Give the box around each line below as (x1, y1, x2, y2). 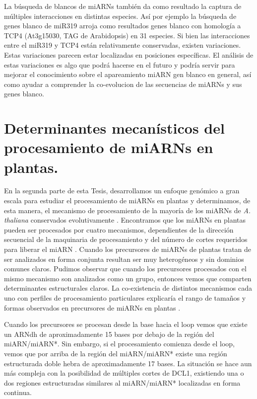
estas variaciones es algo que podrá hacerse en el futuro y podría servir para (4, 59, 235, 70)
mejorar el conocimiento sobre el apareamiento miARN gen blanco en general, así (4, 69, 252, 80)
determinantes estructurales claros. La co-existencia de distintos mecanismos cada (4, 283, 252, 293)
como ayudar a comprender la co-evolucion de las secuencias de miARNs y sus (4, 79, 242, 89)
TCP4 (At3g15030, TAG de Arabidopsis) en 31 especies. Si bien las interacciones (4, 30, 250, 40)
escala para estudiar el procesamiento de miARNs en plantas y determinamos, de (4, 195, 251, 206)
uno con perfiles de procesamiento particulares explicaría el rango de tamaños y (4, 292, 246, 303)
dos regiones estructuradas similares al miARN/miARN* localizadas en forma (4, 377, 241, 388)
